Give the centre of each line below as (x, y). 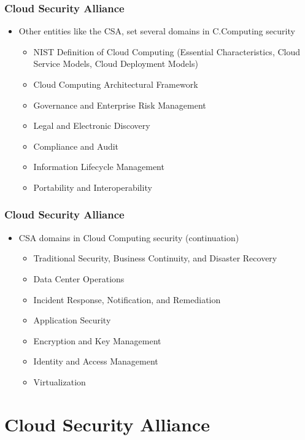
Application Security (72, 320)
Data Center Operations (79, 278)
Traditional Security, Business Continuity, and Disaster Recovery (155, 258)
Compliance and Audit (76, 146)
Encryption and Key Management (97, 340)
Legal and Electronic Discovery (92, 125)
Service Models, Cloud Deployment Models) (116, 64)
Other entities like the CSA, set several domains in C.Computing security (157, 31)
